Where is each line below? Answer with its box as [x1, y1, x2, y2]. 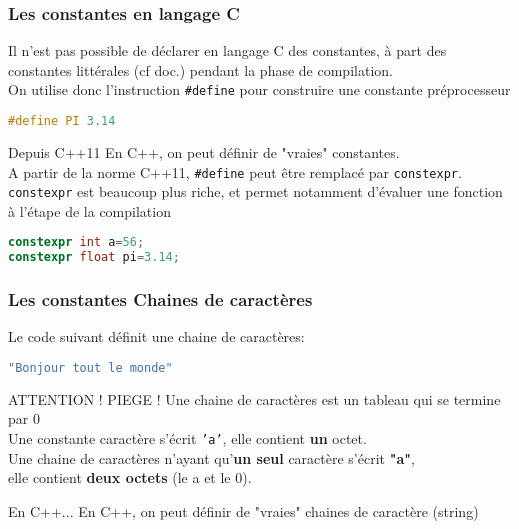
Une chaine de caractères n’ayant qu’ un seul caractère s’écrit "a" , [8, 447, 415, 468]
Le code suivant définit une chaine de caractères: [8, 326, 305, 347]
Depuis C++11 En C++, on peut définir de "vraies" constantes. [8, 141, 400, 162]
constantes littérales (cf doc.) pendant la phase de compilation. [8, 59, 393, 80]
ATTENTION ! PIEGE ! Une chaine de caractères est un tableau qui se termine [8, 388, 501, 409]
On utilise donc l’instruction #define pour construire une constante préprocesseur [8, 79, 511, 100]
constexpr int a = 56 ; [8, 235, 145, 250]
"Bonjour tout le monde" [8, 361, 173, 375]
